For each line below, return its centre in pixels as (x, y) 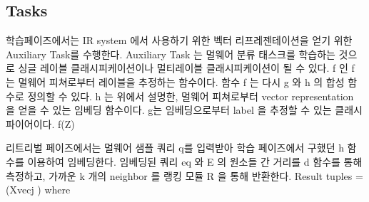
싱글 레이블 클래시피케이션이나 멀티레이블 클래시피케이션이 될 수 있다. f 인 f (186, 68)
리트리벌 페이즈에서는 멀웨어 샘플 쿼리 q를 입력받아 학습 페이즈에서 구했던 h (175, 148)
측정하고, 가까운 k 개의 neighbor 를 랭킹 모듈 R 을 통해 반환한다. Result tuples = (184, 175)
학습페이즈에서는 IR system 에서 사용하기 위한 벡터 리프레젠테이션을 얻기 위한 (179, 40)
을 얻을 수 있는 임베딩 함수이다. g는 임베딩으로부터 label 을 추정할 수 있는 (169, 110)
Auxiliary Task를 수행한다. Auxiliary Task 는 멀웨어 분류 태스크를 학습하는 (171, 54)
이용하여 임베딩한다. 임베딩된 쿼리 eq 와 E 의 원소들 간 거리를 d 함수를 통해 (195, 161)
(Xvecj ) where (38, 190)
